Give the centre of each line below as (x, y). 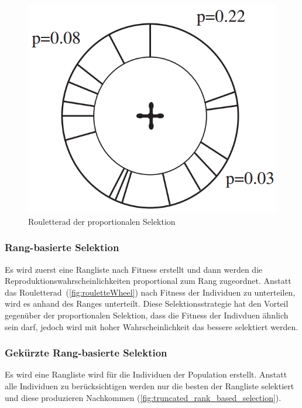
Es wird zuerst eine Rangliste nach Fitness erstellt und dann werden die (134, 269)
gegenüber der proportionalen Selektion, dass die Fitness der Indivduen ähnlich (147, 315)
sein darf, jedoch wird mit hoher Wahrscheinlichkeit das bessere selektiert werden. (152, 326)
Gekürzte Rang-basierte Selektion (86, 353)
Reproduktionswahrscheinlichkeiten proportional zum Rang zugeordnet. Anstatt (148, 281)
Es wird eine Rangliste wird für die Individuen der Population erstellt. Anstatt (146, 374)
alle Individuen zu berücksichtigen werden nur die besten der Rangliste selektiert (150, 385)
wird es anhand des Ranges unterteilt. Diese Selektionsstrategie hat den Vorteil (147, 304)
